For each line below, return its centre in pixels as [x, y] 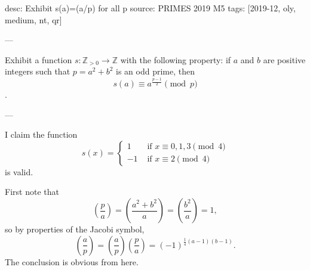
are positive [284, 59]
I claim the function [41, 134]
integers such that [38, 71]
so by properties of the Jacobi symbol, [75, 229]
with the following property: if [176, 59]
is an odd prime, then [156, 71]
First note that [32, 192]
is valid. [19, 171]
